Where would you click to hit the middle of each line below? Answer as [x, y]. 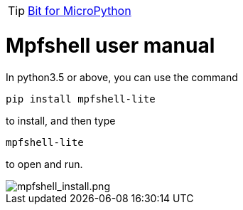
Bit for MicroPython [80, 11]
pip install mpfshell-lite [81, 99]
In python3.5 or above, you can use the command [122, 77]
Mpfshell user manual [110, 45]
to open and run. [44, 164]
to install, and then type [61, 120]
